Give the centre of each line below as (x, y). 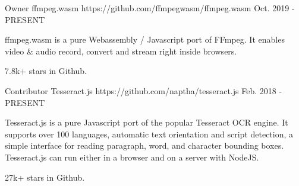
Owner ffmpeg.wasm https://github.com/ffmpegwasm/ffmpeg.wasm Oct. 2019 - (150, 8)
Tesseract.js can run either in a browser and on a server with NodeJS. (132, 157)
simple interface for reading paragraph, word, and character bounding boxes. (144, 145)
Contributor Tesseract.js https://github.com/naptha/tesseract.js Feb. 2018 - (144, 90)
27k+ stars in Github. (45, 177)
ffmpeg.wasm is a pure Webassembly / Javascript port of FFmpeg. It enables (145, 39)
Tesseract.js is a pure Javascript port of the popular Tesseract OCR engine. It (147, 122)
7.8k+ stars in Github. (46, 71)
